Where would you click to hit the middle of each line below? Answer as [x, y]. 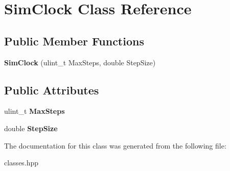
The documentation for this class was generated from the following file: [115, 145]
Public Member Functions [74, 41]
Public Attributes [52, 90]
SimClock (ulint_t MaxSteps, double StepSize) [80, 62]
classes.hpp [21, 163]
